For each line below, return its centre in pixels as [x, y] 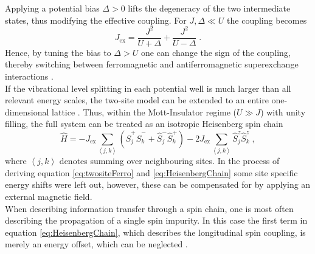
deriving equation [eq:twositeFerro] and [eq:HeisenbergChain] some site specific [151, 172]
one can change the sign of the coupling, [216, 52]
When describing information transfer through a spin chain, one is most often [149, 208]
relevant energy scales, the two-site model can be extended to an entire [137, 100]
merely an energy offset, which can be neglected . [96, 244]
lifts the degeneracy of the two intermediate [209, 8]
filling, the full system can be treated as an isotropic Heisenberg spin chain [144, 124]
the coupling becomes [267, 20]
